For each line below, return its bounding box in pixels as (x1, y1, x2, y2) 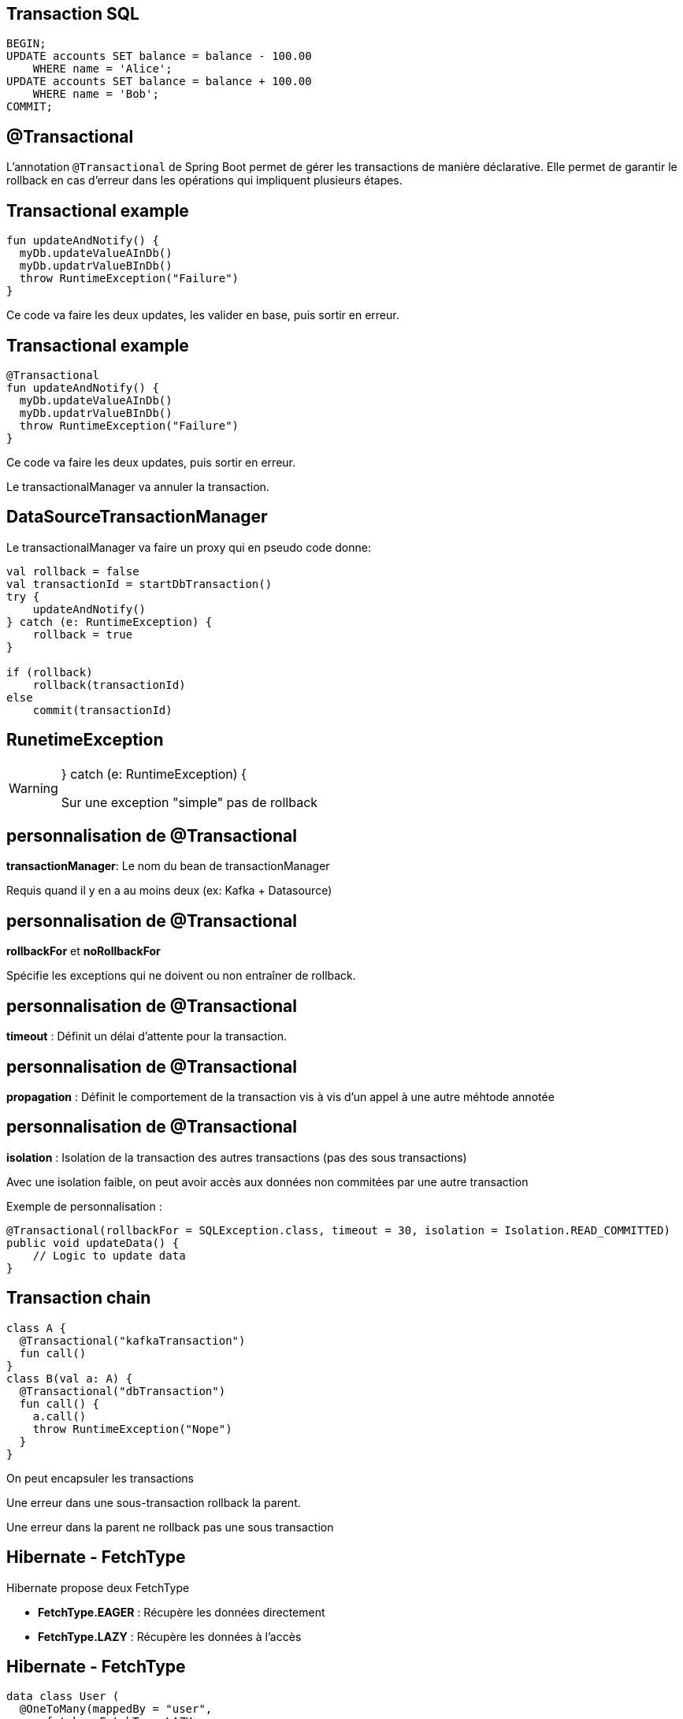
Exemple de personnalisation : (6, 1199, 162, 1213)
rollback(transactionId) (32, 678, 186, 691)
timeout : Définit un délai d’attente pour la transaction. (6, 1029, 288, 1044)
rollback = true (32, 627, 133, 641)
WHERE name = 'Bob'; (32, 87, 159, 101)
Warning (9, 780, 58, 796)
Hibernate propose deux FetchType (6, 1580, 190, 1594)
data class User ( (6, 1690, 120, 1703)
